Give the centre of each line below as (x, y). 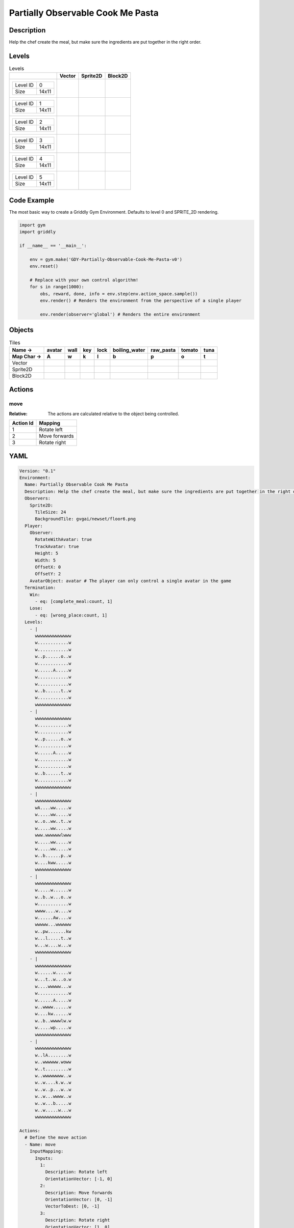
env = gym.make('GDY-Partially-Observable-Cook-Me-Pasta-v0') (106, 259)
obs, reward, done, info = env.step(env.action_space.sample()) (119, 294)
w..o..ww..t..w (53, 821)
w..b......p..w (53, 856)
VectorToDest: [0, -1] (72, 1206)
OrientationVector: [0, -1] (79, 1199)
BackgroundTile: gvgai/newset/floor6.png (85, 519)
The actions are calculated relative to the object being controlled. (113, 414)
